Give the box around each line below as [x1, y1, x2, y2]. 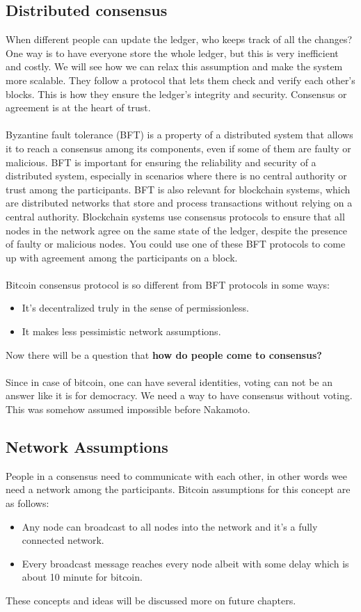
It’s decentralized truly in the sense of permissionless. [22, 300, 249, 315]
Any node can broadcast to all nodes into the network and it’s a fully [22, 519, 318, 533]
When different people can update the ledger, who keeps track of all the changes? [6, 32, 353, 47]
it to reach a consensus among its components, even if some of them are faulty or [6, 140, 351, 155]
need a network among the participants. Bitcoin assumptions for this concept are [6, 482, 351, 497]
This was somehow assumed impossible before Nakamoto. [6, 402, 250, 417]
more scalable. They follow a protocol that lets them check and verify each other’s [6, 72, 355, 87]
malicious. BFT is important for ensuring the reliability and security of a [6, 154, 316, 169]
